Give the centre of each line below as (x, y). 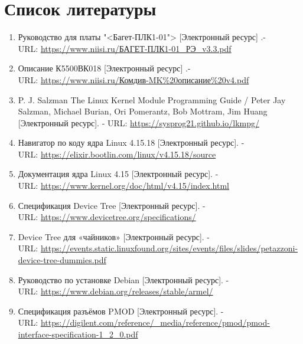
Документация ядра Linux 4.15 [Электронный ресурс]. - (118, 174)
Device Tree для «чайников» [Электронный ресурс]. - (114, 236)
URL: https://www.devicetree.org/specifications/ (107, 217)
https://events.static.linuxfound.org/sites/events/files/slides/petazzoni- (169, 248)
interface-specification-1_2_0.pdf (78, 334)
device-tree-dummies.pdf (62, 260)
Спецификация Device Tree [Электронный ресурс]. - (112, 205)
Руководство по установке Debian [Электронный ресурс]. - (123, 279)
